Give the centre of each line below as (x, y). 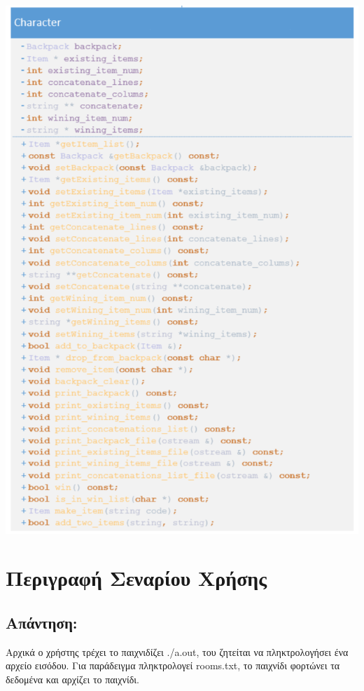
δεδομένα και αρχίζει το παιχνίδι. (72, 679)
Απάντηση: (42, 622)
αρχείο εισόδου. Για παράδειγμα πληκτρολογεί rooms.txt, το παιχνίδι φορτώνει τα (173, 665)
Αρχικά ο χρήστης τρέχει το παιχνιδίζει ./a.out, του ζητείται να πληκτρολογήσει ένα (177, 651)
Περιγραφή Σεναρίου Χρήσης (136, 578)
